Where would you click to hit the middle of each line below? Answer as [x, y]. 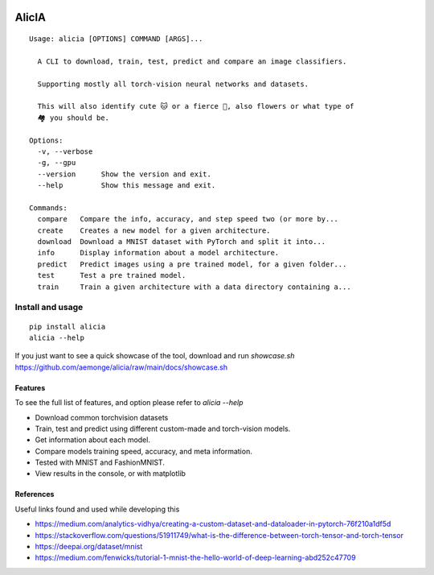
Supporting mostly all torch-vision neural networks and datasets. [173, 84]
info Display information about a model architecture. [158, 253]
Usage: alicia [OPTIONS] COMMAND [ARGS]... [116, 39]
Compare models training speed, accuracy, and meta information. [143, 451]
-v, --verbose [65, 151]
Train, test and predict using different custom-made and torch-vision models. [163, 428]
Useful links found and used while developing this [97, 509]
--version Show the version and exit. [125, 174]
